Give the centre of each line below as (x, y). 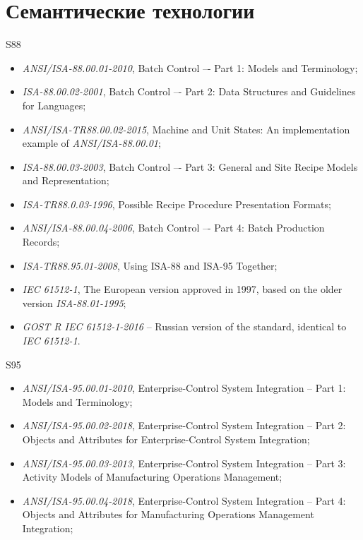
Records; (41, 242)
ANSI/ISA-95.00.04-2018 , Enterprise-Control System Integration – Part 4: (184, 500)
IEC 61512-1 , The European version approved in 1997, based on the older (182, 289)
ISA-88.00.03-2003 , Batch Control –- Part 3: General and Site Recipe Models (190, 166)
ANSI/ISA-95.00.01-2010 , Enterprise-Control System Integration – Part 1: (184, 388)
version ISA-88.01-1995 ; (74, 302)
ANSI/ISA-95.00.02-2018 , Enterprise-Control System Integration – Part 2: (184, 425)
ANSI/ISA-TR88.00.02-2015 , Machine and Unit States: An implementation (186, 129)
